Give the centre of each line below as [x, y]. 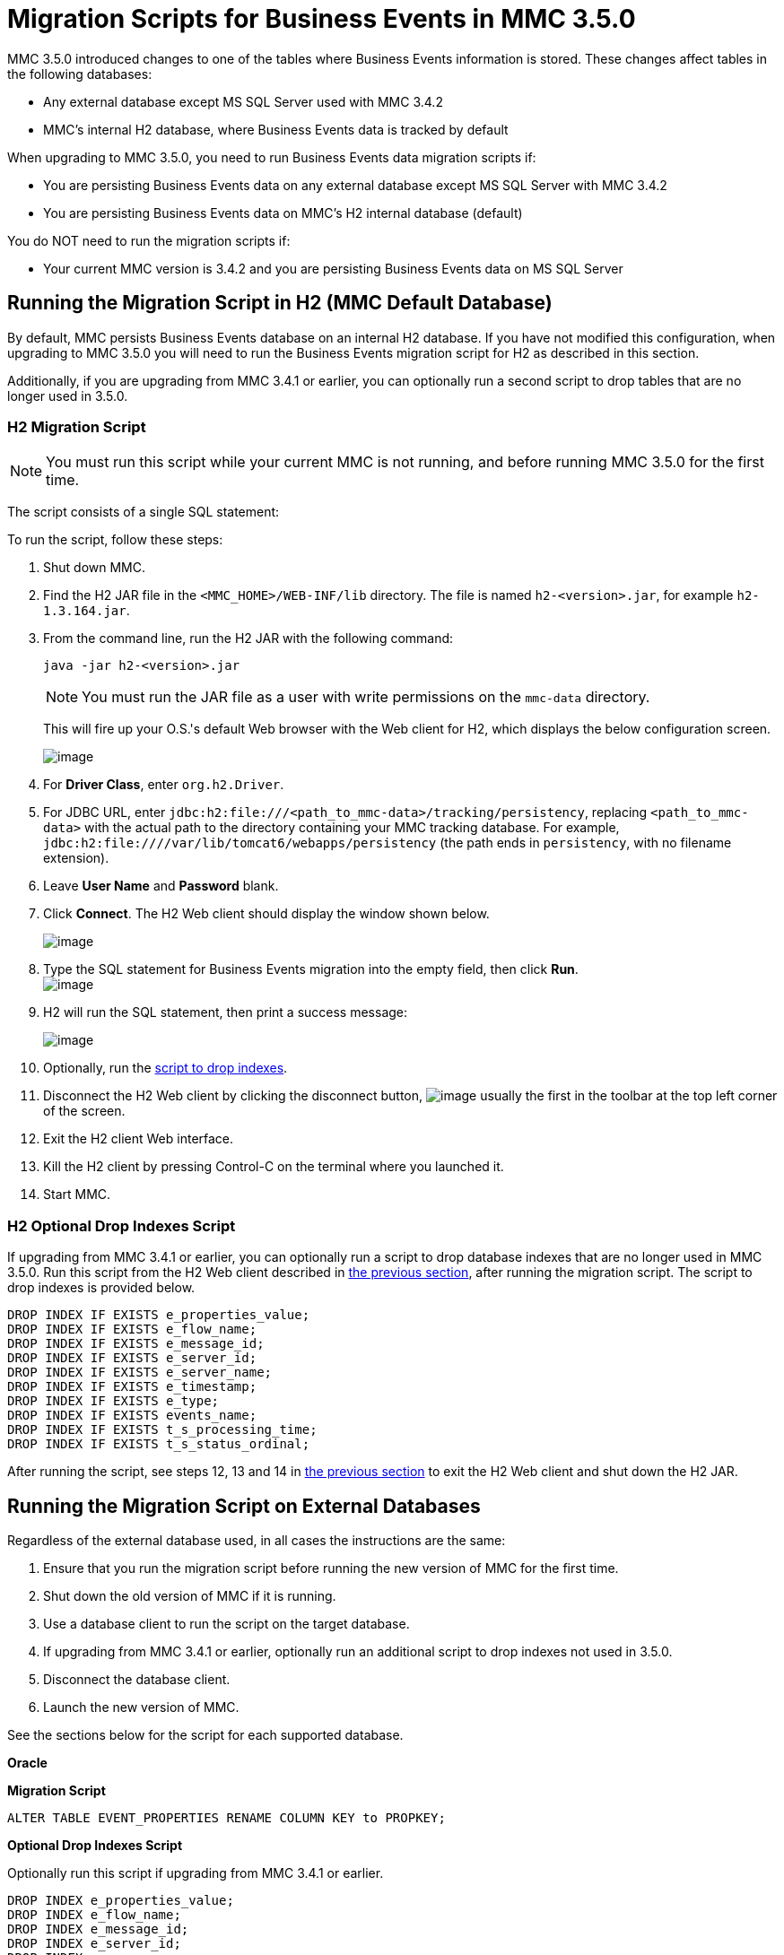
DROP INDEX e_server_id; [94, 1943]
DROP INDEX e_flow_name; [94, 1914]
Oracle [27, 1762]
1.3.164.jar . [87, 611]
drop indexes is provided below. [101, 1288]
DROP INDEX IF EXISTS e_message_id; [136, 1344]
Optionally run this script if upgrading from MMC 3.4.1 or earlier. [196, 1872]
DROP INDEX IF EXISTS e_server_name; [140, 1373]
